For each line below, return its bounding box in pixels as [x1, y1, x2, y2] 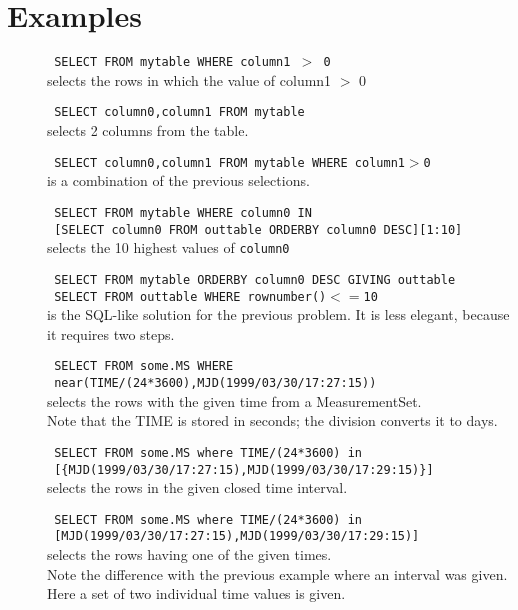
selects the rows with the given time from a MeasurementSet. [47, 390, 422, 411]
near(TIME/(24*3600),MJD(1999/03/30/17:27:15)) [54, 376, 377, 390]
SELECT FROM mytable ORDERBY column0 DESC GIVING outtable [54, 272, 456, 287]
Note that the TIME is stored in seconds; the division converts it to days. [47, 410, 498, 431]
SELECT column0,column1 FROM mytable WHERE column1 [54, 155, 405, 170]
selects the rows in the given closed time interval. [47, 477, 348, 498]
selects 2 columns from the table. [47, 120, 249, 141]
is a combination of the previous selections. [47, 170, 310, 191]
